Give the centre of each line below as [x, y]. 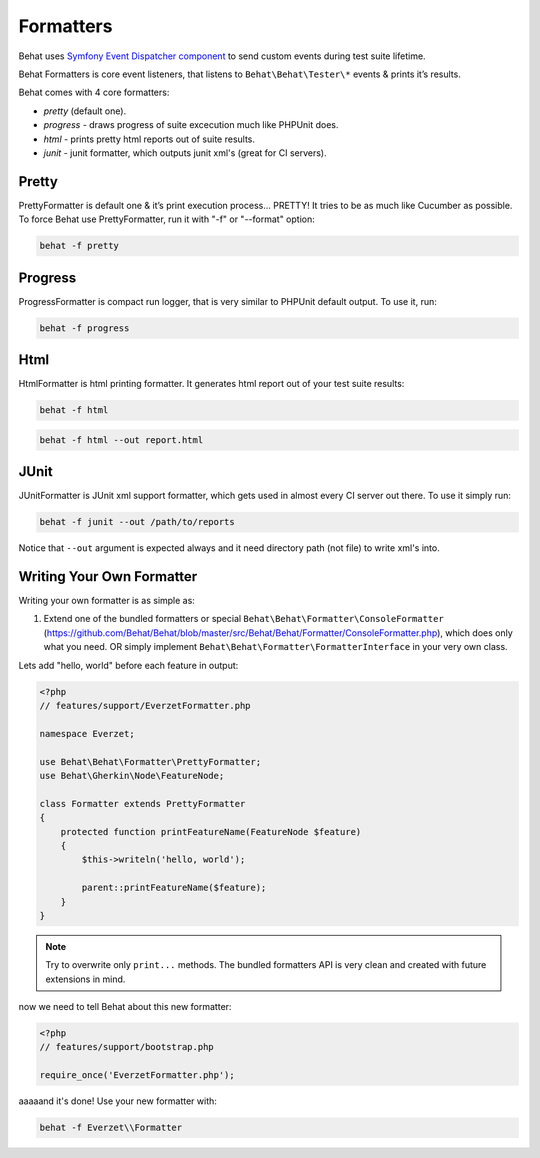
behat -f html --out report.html [121, 439]
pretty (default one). [85, 111]
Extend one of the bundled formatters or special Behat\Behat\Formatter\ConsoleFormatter [243, 619]
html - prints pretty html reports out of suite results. [149, 139]
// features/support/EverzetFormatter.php [145, 706]
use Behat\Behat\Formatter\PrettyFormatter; [150, 761]
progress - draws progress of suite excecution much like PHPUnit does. [191, 125]
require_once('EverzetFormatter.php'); [137, 1075]
